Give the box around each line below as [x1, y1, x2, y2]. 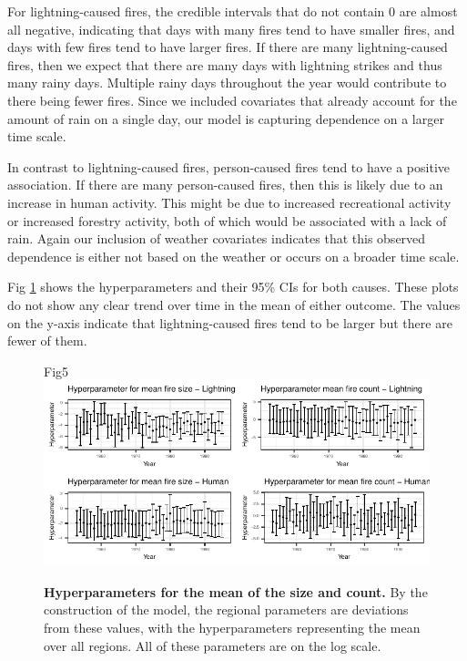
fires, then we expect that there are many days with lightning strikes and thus [7, 55, 442, 74]
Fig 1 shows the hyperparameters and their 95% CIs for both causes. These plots [7, 277, 459, 296]
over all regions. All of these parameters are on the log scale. [44, 635, 381, 655]
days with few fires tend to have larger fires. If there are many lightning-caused [7, 37, 448, 57]
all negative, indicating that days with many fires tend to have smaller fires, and [7, 19, 455, 38]
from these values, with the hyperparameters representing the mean [44, 617, 421, 636]
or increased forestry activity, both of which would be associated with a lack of [7, 211, 447, 230]
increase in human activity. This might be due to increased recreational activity [7, 192, 452, 212]
